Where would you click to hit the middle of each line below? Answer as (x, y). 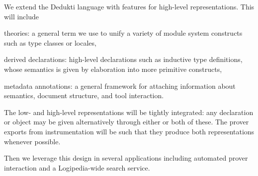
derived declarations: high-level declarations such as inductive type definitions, (123, 59)
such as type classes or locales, (50, 42)
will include (22, 16)
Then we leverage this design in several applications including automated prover (126, 158)
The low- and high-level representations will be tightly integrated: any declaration (129, 112)
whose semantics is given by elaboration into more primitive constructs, (113, 69)
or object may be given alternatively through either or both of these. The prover (127, 122)
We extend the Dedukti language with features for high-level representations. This (129, 6)
